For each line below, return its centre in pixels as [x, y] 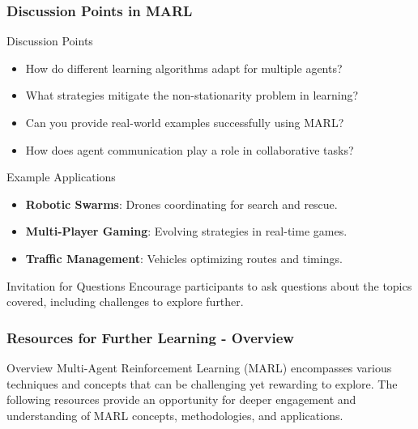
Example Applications [61, 177]
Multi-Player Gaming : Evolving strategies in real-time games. [186, 231]
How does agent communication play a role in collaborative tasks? [190, 149]
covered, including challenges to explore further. [125, 302]
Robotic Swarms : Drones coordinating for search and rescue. [181, 204]
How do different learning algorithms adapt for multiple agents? [184, 68]
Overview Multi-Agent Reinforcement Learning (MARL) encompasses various [199, 367]
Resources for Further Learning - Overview [150, 337]
